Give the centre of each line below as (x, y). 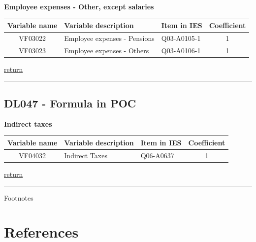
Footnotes (19, 198)
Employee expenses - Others (107, 50)
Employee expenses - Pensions (109, 38)
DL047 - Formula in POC (70, 103)
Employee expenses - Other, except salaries (79, 6)
